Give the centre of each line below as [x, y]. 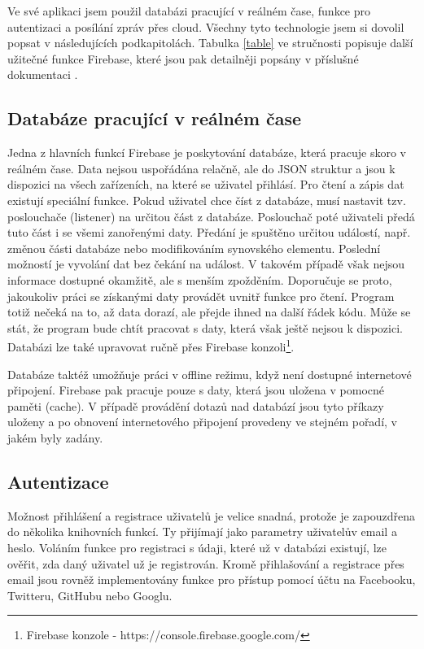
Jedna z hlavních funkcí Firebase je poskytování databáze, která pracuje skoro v [207, 152]
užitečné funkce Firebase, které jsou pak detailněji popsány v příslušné [183, 58]
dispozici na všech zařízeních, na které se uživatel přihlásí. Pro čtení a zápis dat [206, 184]
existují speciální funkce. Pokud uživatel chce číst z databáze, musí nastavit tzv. [207, 200]
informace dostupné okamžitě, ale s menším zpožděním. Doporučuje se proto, [200, 279]
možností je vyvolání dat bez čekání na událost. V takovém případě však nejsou [206, 264]
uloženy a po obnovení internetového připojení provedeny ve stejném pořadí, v [202, 422]
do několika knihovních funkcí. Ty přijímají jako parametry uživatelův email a [202, 531]
